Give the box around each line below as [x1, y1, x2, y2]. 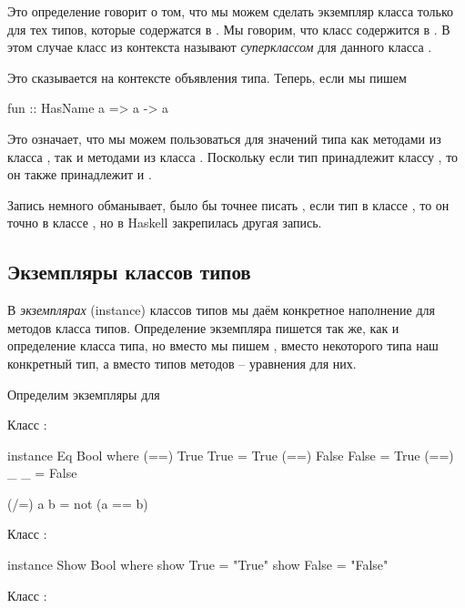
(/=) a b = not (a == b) [7, 493, 148, 512]
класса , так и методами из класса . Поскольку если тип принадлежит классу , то [7, 147, 459, 166]
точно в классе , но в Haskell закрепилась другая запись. [7, 213, 322, 232]
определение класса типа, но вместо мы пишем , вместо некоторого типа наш [7, 336, 439, 355]
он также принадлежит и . [7, 165, 152, 184]
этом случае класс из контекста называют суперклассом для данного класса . [7, 37, 432, 56]
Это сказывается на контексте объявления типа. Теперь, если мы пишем [7, 67, 407, 86]
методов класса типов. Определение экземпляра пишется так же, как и [7, 318, 399, 337]
